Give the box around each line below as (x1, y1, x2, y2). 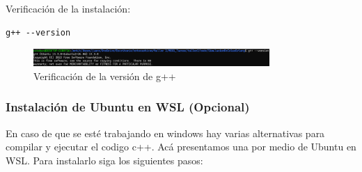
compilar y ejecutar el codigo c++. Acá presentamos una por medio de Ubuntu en (6, 139, 356, 154)
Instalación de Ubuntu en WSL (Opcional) (6, 98, 250, 116)
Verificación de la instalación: (6, 1, 131, 15)
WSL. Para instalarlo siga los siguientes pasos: (6, 153, 203, 167)
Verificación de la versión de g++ (33, 68, 176, 83)
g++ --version (6, 27, 71, 38)
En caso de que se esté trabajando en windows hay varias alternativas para (6, 125, 325, 140)
